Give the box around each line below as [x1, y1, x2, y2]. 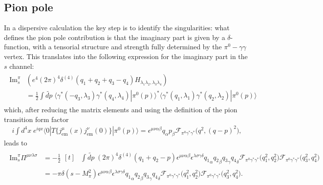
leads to [4, 137, 27, 147]
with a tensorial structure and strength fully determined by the [32, 41, 222, 52]
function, [4, 41, 31, 52]
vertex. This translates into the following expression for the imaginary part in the [4, 51, 248, 61]
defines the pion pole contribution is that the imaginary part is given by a [4, 32, 225, 42]
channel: [9, 61, 34, 71]
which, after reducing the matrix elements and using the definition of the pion [4, 104, 237, 115]
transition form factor [4, 114, 69, 124]
